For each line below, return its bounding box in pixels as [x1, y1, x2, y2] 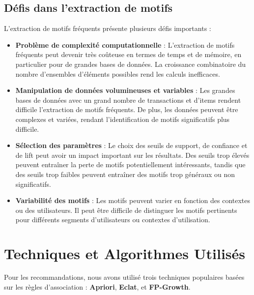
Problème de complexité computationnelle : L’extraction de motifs [15, 39, 235, 50]
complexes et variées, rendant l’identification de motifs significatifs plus [15, 114, 230, 124]
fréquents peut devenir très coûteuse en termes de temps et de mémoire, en [15, 49, 242, 59]
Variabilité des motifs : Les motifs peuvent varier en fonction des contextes [15, 195, 251, 206]
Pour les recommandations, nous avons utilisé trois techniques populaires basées [4, 272, 245, 282]
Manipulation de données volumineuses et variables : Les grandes [15, 85, 235, 95]
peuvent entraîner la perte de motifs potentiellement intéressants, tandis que [15, 159, 246, 170]
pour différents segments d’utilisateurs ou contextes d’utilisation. [15, 214, 210, 225]
